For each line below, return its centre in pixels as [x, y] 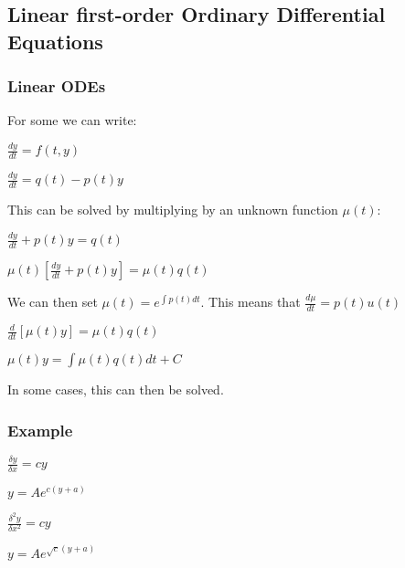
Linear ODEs [57, 86]
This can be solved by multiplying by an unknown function [173, 210]
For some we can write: [72, 120]
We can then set [53, 301]
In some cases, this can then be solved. [116, 389]
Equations [55, 41]
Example [40, 430]
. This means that [250, 301]
